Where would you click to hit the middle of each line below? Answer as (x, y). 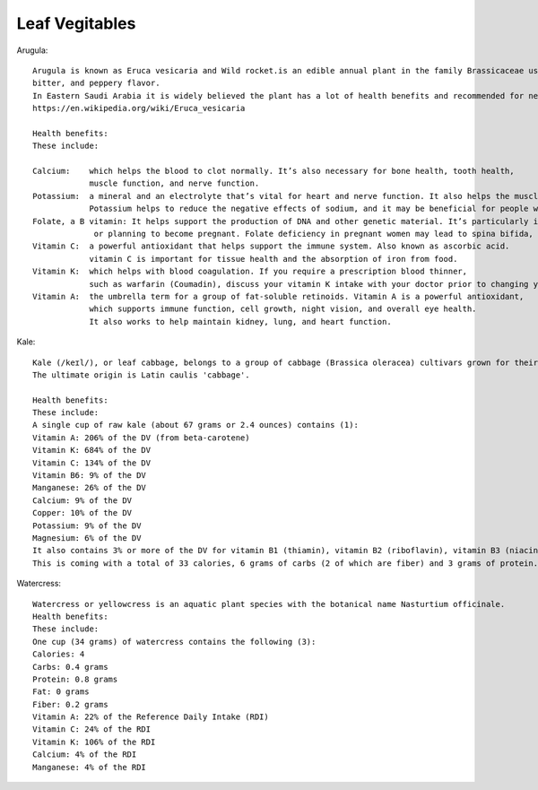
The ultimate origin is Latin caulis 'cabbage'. (141, 375)
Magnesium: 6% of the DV (87, 538)
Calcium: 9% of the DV (82, 500)
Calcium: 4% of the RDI (85, 755)
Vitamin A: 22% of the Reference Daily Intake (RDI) (151, 717)
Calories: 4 (59, 654)
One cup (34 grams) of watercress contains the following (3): (174, 642)
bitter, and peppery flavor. (96, 83)
